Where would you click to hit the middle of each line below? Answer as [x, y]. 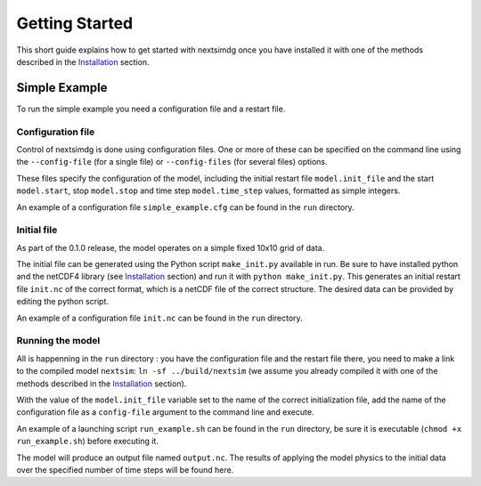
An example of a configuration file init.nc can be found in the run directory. [159, 318]
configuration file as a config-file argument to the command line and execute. [165, 412]
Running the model [58, 341]
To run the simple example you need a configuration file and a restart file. [151, 109]
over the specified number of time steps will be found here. [125, 470]
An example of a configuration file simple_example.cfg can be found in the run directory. [186, 207]
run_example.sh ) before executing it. [88, 441]
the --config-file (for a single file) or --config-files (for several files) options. [172, 162]
